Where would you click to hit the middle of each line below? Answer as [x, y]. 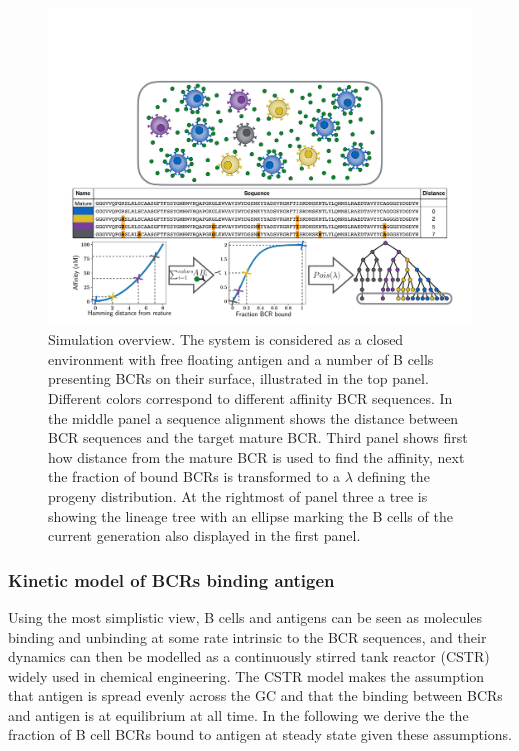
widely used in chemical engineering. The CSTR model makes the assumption [246, 675]
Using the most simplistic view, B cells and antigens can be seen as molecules [245, 616]
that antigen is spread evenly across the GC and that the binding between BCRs [255, 695]
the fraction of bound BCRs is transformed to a [194, 476]
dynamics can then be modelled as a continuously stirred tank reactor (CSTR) [249, 656]
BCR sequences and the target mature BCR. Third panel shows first [258, 437]
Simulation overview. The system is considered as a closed [226, 339]
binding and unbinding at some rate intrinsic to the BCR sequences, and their [247, 636]
